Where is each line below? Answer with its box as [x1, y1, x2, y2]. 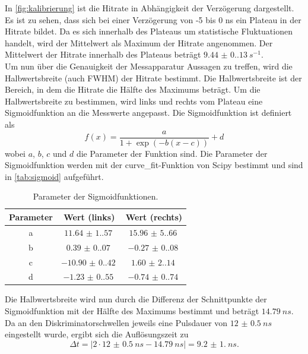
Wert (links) [63, 210, 115, 223]
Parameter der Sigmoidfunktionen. [33, 190, 158, 203]
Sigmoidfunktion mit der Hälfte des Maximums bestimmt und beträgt [5, 305, 259, 317]
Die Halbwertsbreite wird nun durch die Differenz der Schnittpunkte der [5, 293, 267, 305]
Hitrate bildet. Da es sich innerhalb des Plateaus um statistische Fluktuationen [5, 25, 293, 37]
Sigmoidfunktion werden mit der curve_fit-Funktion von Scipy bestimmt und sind [5, 159, 303, 171]
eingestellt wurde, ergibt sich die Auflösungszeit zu [5, 328, 189, 340]
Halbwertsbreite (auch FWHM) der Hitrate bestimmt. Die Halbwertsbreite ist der [5, 71, 302, 84]
